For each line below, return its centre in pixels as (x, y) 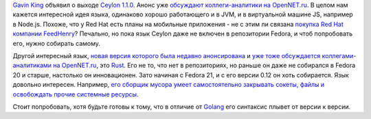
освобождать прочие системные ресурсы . (76, 94)
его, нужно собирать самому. (57, 43)
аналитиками (32, 66)
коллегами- (339, 55)
